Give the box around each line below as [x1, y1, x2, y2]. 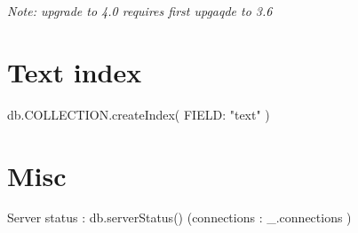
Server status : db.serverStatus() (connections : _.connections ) [7, 208, 352, 227]
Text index [7, 53, 142, 89]
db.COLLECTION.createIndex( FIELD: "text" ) [7, 105, 270, 123]
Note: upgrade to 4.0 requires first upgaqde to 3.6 [7, 2, 273, 19]
